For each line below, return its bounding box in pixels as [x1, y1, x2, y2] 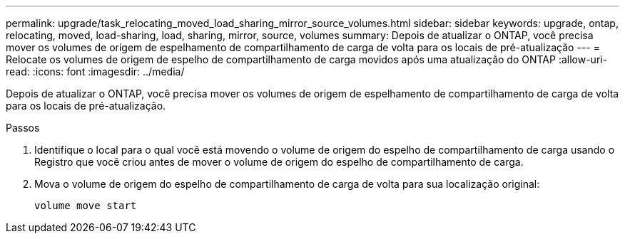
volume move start [34, 200, 137, 211]
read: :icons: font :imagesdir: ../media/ [6, 65, 185, 78]
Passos [6, 122, 40, 134]
